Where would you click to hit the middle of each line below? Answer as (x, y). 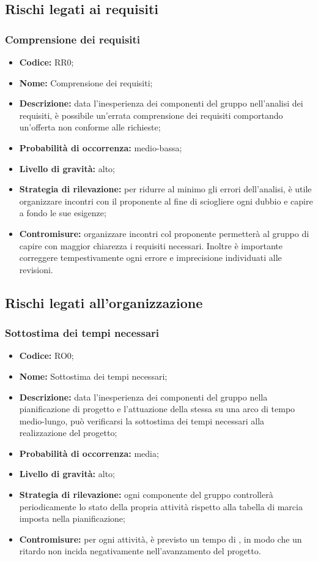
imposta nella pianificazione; (72, 518)
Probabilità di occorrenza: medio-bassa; (101, 147)
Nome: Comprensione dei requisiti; (86, 82)
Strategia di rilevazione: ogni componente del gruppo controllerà (146, 495)
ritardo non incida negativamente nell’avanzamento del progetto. (140, 551)
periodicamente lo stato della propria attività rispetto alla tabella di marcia (161, 506)
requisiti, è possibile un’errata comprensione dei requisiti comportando (151, 115)
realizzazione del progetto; (68, 433)
